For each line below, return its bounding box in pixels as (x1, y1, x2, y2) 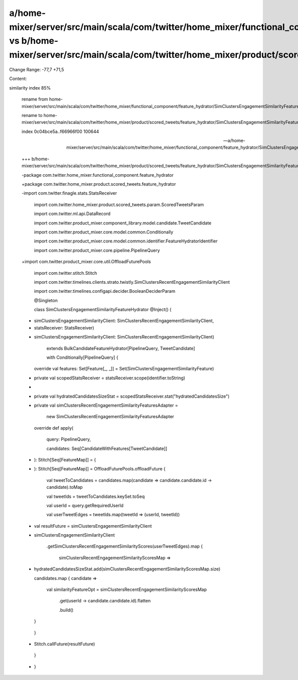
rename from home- (21, 96, 63, 102)
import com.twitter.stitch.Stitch (34, 270, 97, 276)
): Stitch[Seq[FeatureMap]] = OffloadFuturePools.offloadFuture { (34, 466, 166, 472)
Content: (9, 76, 27, 82)
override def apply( (34, 425, 74, 431)
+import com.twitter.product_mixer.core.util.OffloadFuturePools (21, 259, 151, 265)
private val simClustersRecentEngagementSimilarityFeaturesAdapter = (34, 402, 178, 408)
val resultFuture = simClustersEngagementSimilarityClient (34, 523, 152, 529)
